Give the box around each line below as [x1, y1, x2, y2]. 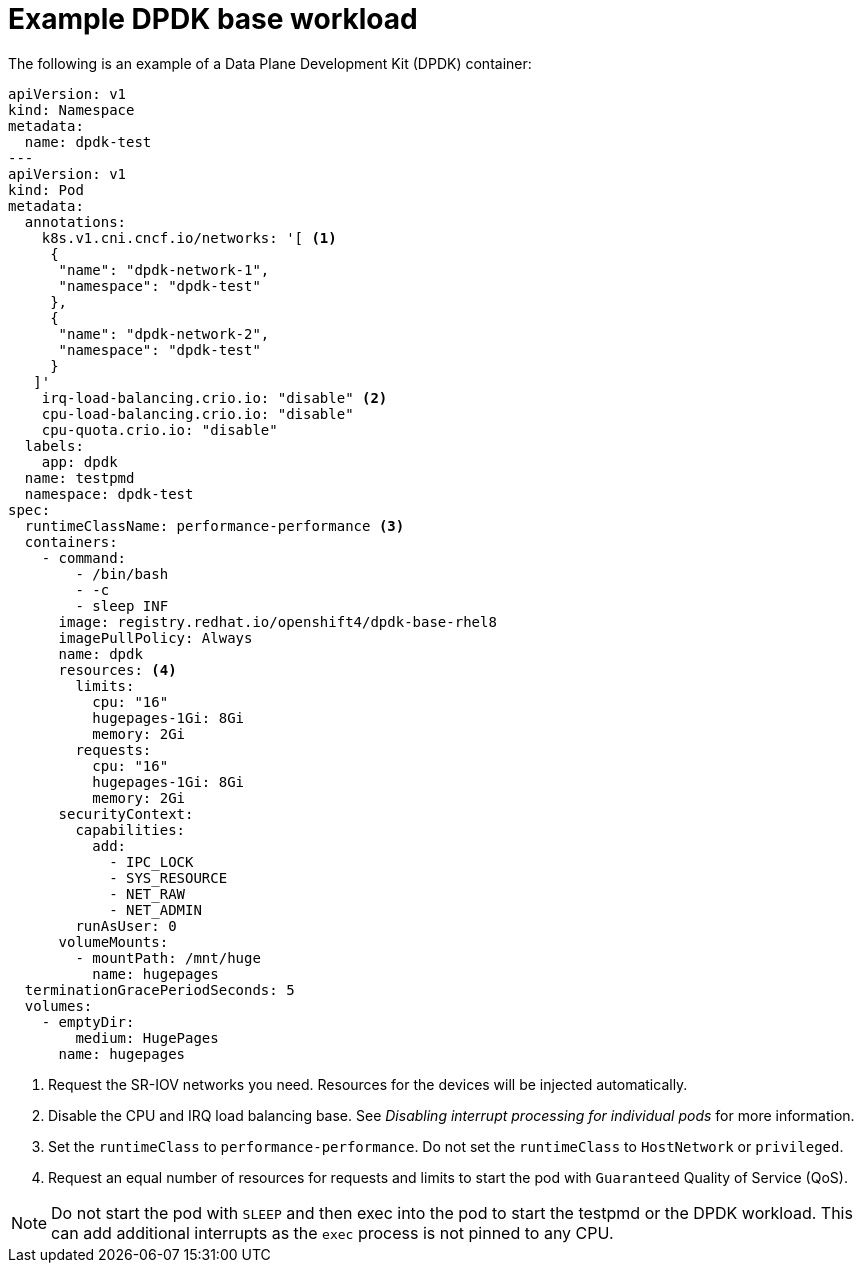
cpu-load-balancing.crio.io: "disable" [41, 405, 354, 422]
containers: [24, 533, 118, 550]
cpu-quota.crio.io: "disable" [41, 421, 278, 438]
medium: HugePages [75, 1029, 219, 1046]
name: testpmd [24, 469, 135, 486]
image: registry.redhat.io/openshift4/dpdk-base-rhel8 [58, 613, 497, 630]
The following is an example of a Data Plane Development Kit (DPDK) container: [8, 54, 532, 72]
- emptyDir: [41, 1013, 135, 1030]
